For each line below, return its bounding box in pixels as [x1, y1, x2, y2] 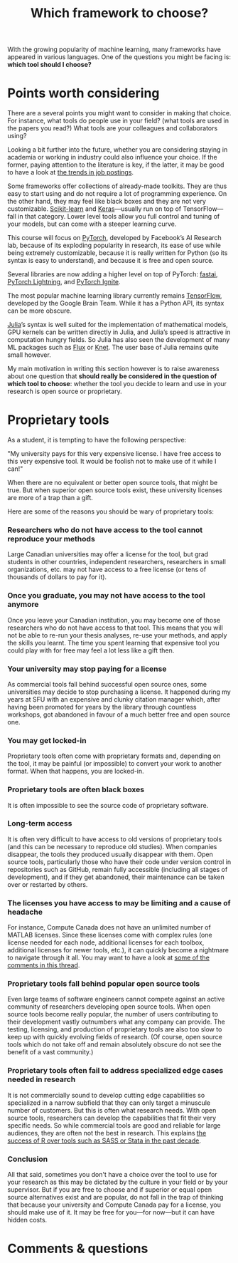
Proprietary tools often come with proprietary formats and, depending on [7, 752, 221, 760]
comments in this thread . [7, 961, 80, 970]
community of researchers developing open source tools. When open [7, 1002, 211, 1011]
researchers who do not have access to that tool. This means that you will [7, 623, 224, 632]
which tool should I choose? [7, 61, 92, 69]
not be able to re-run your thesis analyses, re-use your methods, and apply [7, 630, 227, 639]
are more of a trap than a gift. [7, 494, 94, 502]
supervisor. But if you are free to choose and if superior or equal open [7, 1185, 212, 1194]
